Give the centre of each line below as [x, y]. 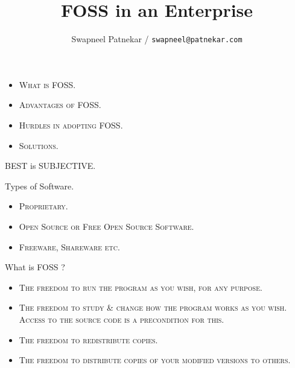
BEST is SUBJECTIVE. [50, 166]
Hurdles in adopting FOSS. [71, 125]
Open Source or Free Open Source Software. [106, 226]
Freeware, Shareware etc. [69, 246]
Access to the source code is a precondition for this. [122, 319]
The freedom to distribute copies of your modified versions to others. [155, 360]
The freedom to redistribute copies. [88, 339]
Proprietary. [43, 206]
